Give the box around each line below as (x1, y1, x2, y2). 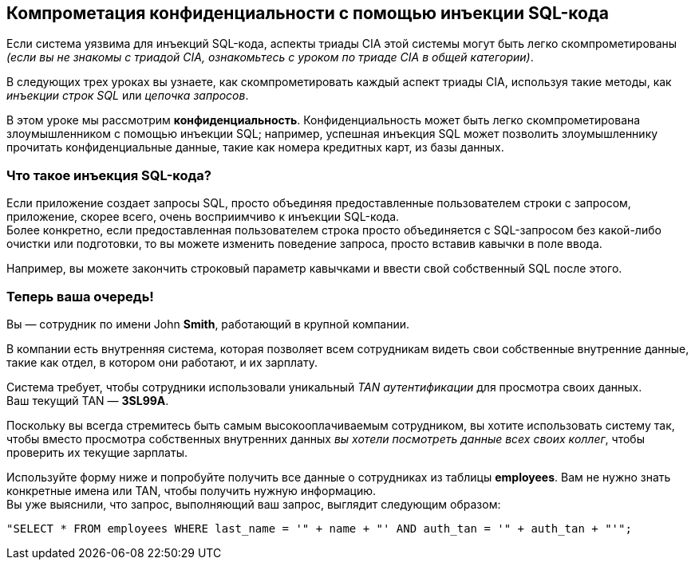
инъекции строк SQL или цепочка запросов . (6, 88, 249, 103)
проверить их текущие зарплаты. (6, 445, 188, 459)
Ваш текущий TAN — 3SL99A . (6, 393, 169, 407)
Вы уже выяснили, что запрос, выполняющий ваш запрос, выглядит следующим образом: (6, 497, 501, 511)
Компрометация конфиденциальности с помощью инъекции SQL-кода (6, 3, 610, 23)
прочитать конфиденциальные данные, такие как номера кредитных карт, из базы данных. (6, 140, 504, 155)
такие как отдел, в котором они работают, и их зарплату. (6, 355, 318, 369)
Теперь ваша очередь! (6, 288, 154, 305)
